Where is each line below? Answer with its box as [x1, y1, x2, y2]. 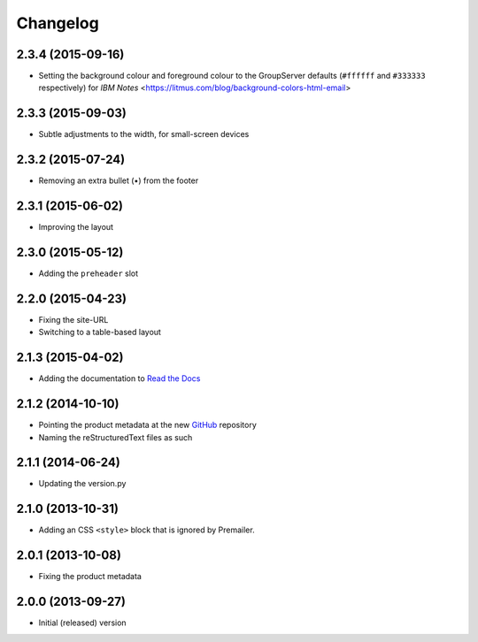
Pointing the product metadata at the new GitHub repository [38, 420, 257, 431]
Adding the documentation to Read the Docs [38, 373, 201, 384]
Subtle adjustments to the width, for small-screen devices [38, 129, 250, 140]
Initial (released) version [38, 617, 127, 628]
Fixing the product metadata [38, 571, 142, 582]
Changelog [16, 13, 99, 33]
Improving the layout [38, 222, 114, 233]
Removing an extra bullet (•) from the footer [38, 175, 199, 186]
